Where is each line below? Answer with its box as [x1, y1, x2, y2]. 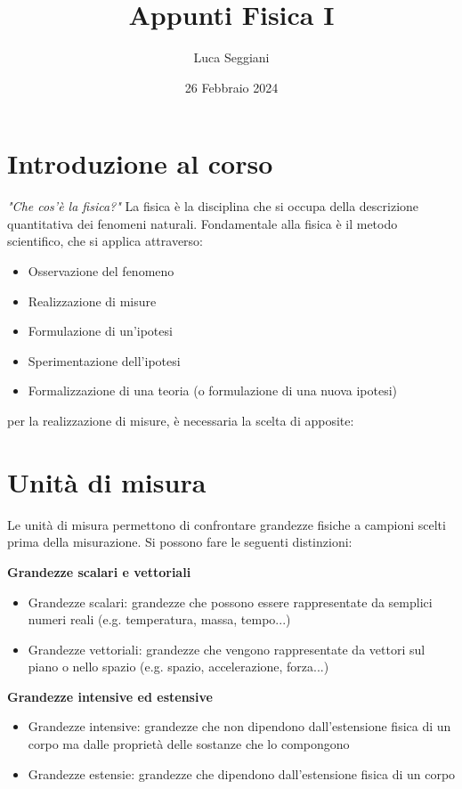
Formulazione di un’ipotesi [28, 321, 173, 340]
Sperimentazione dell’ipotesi [28, 351, 181, 370]
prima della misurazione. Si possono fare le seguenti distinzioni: [7, 533, 353, 551]
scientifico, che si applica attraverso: [7, 232, 204, 250]
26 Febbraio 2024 [184, 77, 279, 96]
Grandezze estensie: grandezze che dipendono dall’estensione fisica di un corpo [28, 764, 456, 783]
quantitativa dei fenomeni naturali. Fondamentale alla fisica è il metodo [7, 214, 398, 232]
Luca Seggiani [193, 48, 270, 67]
